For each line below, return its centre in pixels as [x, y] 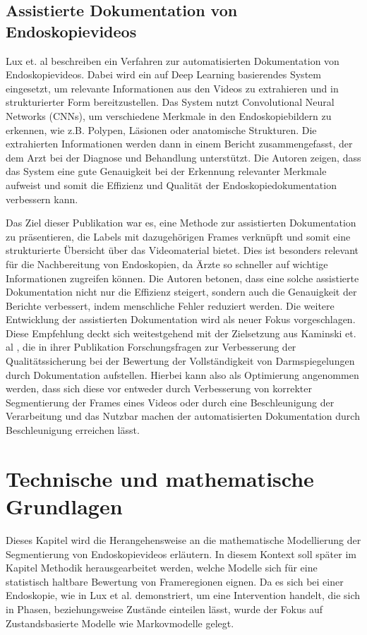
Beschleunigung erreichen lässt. [73, 430]
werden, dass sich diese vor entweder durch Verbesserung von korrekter [159, 388]
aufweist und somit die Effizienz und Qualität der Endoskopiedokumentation [171, 185]
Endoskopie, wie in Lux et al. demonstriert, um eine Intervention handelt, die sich [183, 595]
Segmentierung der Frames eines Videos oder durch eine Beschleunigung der [170, 402]
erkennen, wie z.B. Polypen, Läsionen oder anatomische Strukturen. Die [161, 129]
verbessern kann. [42, 199]
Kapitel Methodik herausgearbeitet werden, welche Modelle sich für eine [162, 568]
